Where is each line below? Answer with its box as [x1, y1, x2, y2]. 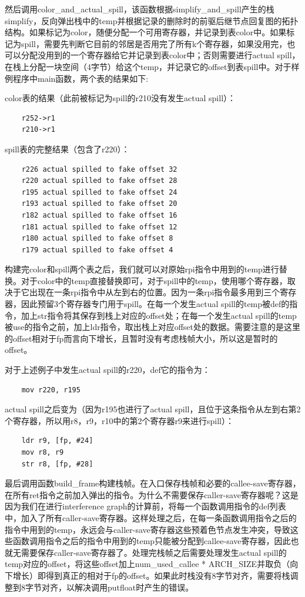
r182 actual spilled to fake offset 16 [21, 211, 177, 219]
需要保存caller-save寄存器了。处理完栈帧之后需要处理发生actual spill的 [21, 546, 287, 558]
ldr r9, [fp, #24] [21, 436, 93, 445]
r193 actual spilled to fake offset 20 [21, 199, 177, 208]
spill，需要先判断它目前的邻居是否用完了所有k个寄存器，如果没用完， [21, 37, 287, 49]
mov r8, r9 [21, 448, 64, 456]
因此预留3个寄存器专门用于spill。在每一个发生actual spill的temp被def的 [21, 298, 290, 310]
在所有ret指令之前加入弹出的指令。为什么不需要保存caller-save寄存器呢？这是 [5, 488, 299, 501]
